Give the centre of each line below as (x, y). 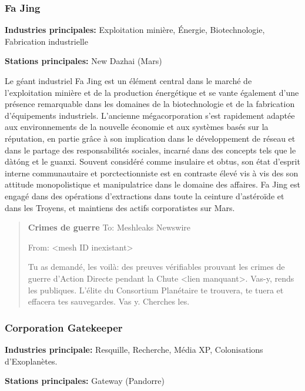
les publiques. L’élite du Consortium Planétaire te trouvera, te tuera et (156, 290)
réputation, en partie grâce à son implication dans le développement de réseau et (150, 138)
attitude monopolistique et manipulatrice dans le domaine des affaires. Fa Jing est (152, 184)
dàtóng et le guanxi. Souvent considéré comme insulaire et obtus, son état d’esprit (152, 161)
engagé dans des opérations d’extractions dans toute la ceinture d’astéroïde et (145, 195)
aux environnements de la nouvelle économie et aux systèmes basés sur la (137, 127)
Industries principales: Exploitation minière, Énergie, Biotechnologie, (135, 30)
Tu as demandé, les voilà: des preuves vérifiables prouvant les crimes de (156, 267)
